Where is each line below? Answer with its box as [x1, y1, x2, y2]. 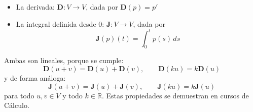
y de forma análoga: [4, 73, 66, 83]
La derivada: [16, 2, 55, 12]
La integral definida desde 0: [16, 18, 104, 29]
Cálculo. [4, 100, 29, 110]
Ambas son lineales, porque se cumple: [4, 55, 124, 66]
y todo [62, 90, 83, 100]
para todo [4, 90, 34, 100]
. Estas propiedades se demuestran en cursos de [101, 90, 249, 100]
